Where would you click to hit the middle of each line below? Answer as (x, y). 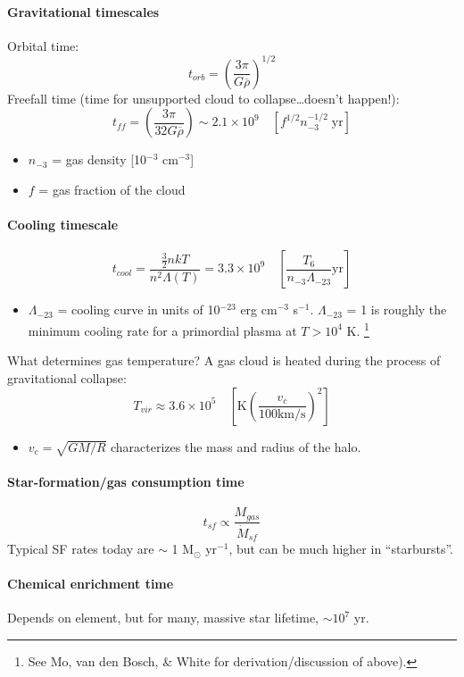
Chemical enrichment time (91, 584)
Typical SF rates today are (81, 549)
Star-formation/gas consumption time (126, 481)
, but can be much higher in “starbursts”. (341, 549)
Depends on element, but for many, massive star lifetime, (163, 618)
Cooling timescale (63, 225)
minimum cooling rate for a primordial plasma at (162, 330)
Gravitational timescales (83, 11)
